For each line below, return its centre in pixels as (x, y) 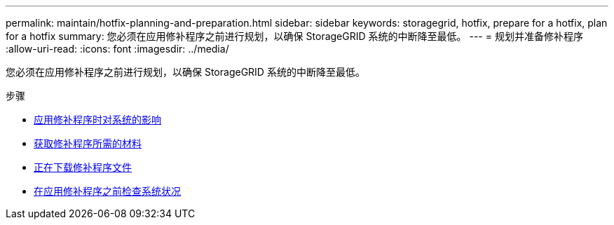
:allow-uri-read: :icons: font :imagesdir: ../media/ (117, 49)
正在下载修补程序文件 (83, 167)
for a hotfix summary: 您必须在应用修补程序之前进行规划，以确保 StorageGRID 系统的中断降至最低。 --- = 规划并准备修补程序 (294, 36)
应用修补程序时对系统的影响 (97, 120)
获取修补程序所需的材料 (88, 143)
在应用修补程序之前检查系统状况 (107, 191)
